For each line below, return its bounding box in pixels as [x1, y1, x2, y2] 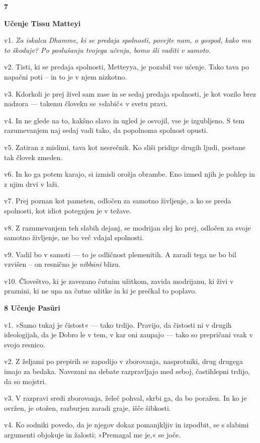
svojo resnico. [4, 339, 45, 349]
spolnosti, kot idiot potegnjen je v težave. [4, 205, 131, 215]
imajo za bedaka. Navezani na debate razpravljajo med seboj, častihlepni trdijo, [4, 366, 250, 377]
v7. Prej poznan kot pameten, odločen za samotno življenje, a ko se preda [4, 195, 231, 206]
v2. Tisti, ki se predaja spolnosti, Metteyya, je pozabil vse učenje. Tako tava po [4, 61, 249, 72]
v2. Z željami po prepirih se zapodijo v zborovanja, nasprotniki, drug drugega [4, 356, 243, 366]
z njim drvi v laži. [4, 178, 59, 189]
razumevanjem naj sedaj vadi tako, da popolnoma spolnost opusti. [4, 125, 208, 135]
